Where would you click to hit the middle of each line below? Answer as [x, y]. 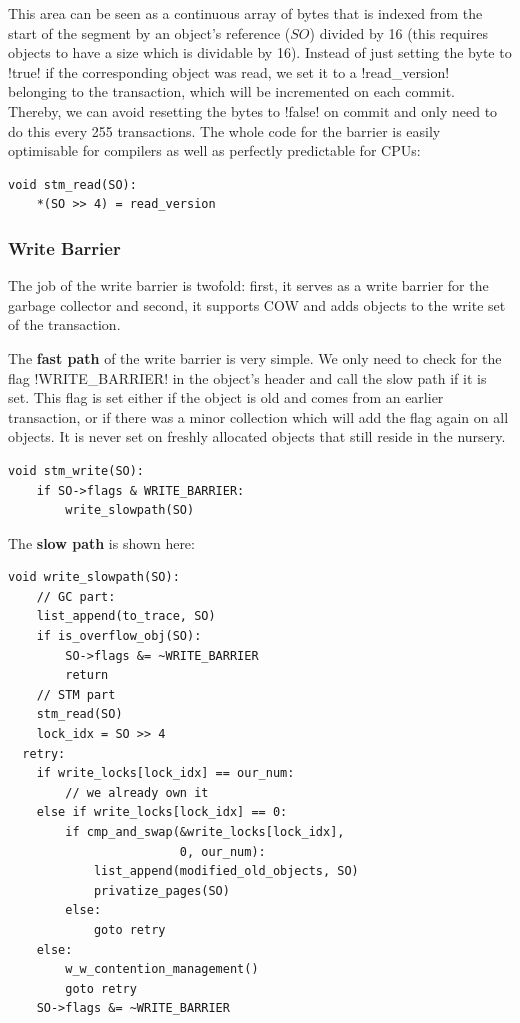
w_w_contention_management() [162, 969]
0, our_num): [222, 851]
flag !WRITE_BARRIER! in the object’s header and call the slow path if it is [247, 377]
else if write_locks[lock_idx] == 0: [162, 812]
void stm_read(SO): [72, 184]
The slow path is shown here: [101, 542]
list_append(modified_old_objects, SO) [226, 871]
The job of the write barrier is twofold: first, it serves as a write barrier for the [248, 285]
